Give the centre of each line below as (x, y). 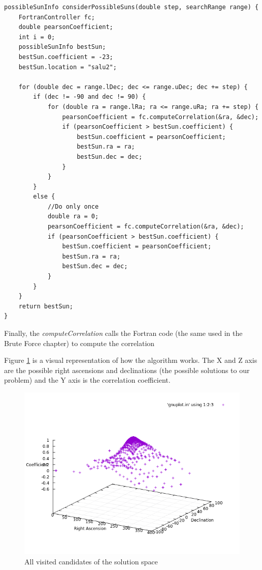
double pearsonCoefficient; (66, 27)
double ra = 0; (73, 217)
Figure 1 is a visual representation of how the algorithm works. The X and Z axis (131, 360)
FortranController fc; (57, 17)
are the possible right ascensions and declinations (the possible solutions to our (127, 370)
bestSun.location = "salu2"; (68, 67)
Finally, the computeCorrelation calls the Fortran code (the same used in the (123, 333)
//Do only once (73, 206)
